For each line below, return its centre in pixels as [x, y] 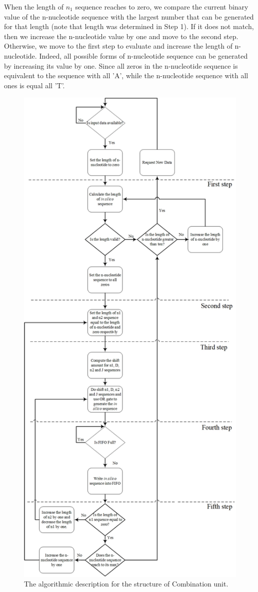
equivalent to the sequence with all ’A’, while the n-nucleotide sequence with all [126, 75]
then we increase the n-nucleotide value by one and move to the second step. [121, 36]
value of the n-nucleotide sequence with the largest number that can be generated [129, 16]
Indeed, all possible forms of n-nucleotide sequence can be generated [143, 55]
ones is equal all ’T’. [34, 85]
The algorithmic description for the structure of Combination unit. [126, 584]
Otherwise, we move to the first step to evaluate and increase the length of [118, 46]
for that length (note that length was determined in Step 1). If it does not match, [129, 26]
